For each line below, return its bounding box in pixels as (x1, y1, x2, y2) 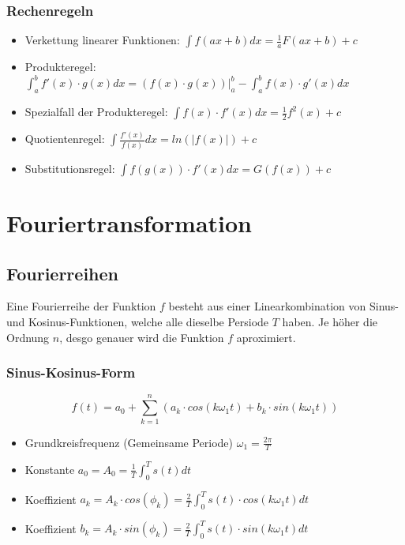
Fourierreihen (6, 261, 118, 285)
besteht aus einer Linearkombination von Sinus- (168, 298, 399, 314)
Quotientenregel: (24, 130, 105, 147)
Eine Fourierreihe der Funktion (6, 298, 156, 314)
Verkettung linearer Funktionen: (24, 32, 180, 48)
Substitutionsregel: (24, 160, 115, 176)
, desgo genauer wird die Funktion (59, 329, 224, 345)
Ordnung (6, 329, 50, 345)
